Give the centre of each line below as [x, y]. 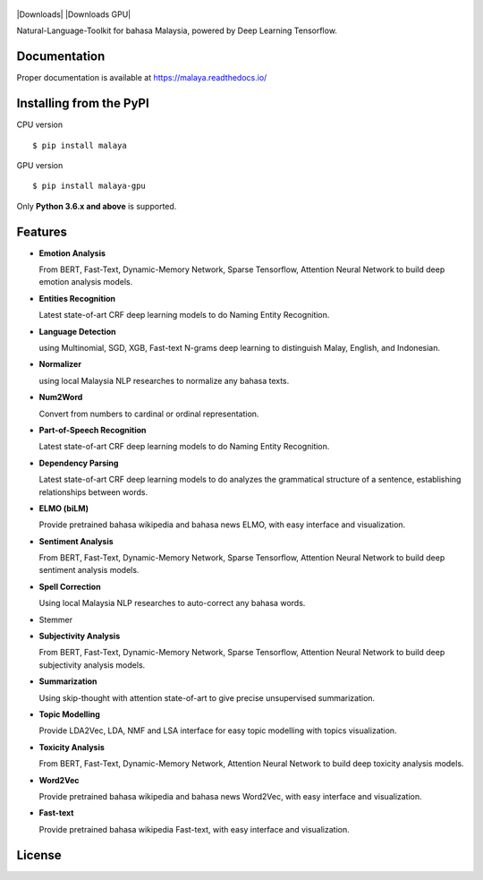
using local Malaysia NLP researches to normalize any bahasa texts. [164, 380]
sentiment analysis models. [89, 570]
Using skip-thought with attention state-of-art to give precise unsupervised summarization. [207, 697]
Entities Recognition [77, 298]
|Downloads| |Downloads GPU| [74, 14]
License [39, 855]
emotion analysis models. [86, 282]
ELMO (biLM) [64, 508]
